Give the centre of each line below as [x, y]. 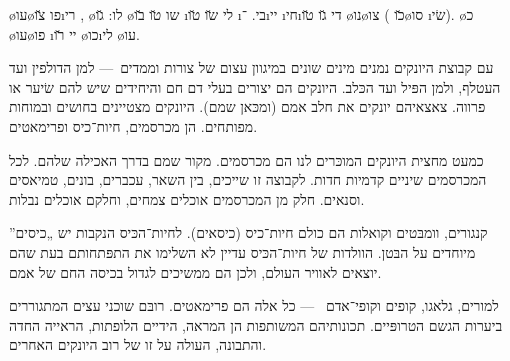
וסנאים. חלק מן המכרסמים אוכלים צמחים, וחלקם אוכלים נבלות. [187, 198]
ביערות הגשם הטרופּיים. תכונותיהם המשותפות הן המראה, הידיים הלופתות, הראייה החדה [256, 324]
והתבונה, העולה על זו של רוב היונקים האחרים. [138, 344]
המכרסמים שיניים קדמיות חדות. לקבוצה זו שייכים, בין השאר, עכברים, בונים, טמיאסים [248, 179]
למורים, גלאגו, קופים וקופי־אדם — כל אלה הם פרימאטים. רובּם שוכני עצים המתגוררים [254, 305]
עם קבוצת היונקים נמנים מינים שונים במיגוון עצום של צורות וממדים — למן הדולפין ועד [251, 67]
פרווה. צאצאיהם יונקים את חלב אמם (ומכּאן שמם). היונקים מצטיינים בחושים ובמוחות [247, 106]
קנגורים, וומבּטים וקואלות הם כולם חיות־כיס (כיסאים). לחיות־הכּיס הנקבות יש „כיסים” [248, 232]
